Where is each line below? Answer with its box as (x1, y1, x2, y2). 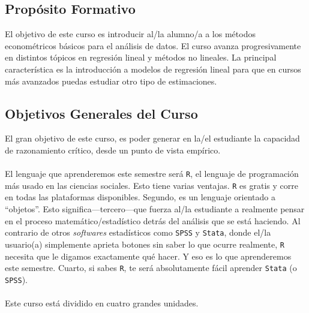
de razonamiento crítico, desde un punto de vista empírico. (5, 143, 221, 156)
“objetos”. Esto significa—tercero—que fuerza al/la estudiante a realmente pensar (5, 203, 305, 215)
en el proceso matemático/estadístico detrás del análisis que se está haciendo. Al (5, 214, 301, 227)
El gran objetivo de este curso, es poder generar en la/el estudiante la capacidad (5, 132, 300, 145)
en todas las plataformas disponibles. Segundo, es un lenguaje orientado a (5, 191, 275, 203)
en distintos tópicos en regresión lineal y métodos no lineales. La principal (5, 51, 277, 64)
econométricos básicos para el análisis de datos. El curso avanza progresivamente (5, 39, 301, 52)
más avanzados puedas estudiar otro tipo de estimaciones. (5, 74, 217, 87)
